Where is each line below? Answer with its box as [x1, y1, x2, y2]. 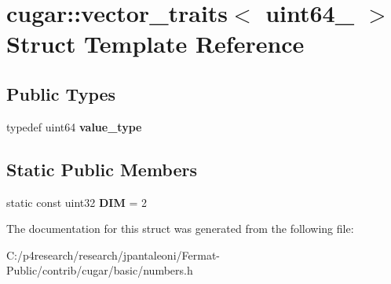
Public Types [6, 81, 116, 105]
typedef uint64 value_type [6, 118, 142, 135]
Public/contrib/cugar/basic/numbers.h [6, 262, 193, 278]
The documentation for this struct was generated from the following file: [6, 220, 354, 237]
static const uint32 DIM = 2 [6, 194, 147, 210]
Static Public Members [6, 157, 198, 181]
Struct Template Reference [6, 28, 305, 60]
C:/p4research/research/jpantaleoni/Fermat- [6, 246, 220, 263]
